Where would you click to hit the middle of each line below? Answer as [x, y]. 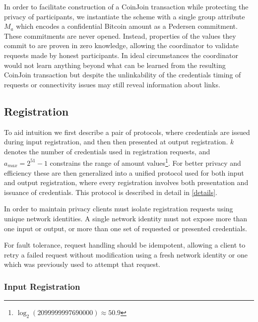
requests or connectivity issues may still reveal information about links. [112, 84]
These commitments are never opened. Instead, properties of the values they [120, 35]
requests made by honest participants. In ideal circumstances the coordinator [121, 55]
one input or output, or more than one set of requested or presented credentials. [126, 228]
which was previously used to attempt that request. [82, 264]
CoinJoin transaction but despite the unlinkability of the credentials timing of [123, 75]
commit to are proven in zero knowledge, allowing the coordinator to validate [122, 45]
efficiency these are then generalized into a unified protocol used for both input [124, 172]
